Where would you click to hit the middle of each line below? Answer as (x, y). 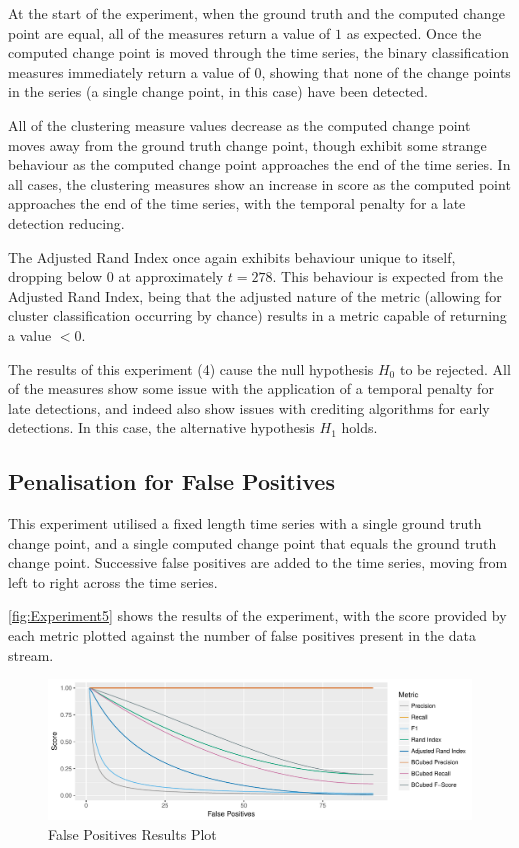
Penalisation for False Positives (171, 481)
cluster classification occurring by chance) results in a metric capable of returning (257, 315)
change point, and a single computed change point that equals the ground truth (252, 542)
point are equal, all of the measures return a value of (169, 32)
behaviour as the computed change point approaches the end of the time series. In (259, 164)
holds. (359, 427)
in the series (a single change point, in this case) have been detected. (218, 91)
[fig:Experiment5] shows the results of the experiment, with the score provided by (257, 615)
